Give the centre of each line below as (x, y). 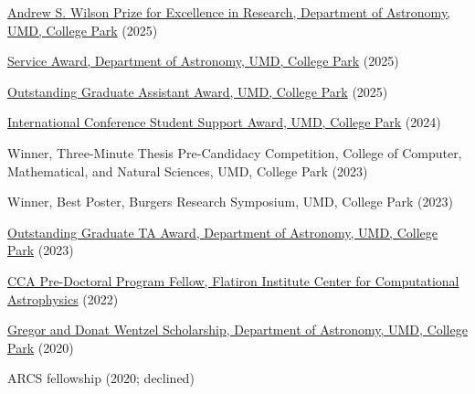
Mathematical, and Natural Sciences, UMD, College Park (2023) (188, 170)
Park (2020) (41, 347)
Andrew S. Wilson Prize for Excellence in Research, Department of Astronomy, (229, 12)
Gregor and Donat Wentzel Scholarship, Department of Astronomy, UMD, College (237, 330)
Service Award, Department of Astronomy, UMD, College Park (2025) (203, 61)
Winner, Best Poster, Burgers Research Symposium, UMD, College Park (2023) (230, 202)
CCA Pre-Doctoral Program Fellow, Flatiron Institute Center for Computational (233, 280)
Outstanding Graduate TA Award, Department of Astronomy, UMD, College (223, 232)
